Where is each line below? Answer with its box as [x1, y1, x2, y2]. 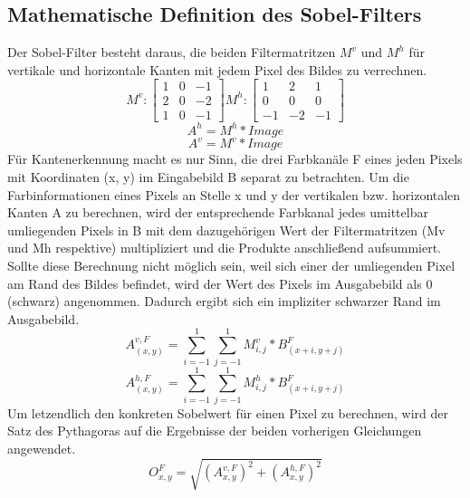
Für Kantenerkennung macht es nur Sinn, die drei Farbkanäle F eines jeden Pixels [7, 149, 463, 168]
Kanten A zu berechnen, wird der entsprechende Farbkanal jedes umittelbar [7, 203, 428, 222]
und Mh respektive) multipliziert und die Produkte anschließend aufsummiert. [7, 238, 441, 257]
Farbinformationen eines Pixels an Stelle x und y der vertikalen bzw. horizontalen [7, 185, 461, 204]
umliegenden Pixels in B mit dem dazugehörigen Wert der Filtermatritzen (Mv [7, 220, 446, 239]
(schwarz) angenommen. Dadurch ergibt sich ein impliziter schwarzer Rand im [7, 292, 441, 311]
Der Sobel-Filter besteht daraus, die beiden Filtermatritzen [7, 43, 336, 62]
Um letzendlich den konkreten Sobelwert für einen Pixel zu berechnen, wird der [7, 403, 448, 422]
